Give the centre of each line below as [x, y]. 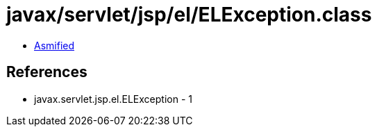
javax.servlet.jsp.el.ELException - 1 [113, 99]
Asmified [55, 45]
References [47, 72]
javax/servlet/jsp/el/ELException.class [189, 15]
